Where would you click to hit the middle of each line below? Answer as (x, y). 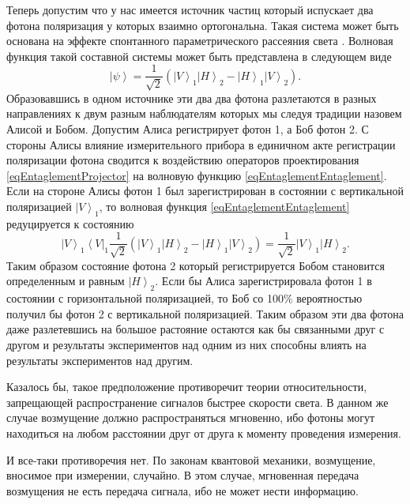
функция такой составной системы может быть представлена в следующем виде (199, 56)
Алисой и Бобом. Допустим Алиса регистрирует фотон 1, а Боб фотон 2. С (188, 129)
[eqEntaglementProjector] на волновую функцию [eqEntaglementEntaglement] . (197, 175)
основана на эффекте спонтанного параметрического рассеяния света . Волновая (200, 41)
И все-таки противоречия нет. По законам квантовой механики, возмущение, (191, 459)
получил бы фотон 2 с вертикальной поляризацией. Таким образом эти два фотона (205, 313)
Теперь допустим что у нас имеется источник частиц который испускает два (190, 9)
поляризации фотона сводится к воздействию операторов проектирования (183, 160)
